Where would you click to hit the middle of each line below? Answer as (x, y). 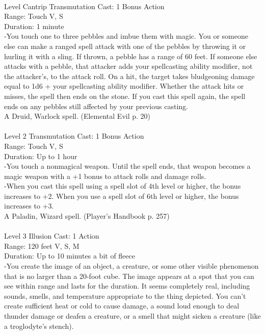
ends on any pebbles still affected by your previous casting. (96, 106)
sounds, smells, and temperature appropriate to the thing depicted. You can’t (125, 295)
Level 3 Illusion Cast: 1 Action (52, 236)
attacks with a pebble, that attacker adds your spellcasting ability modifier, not (128, 66)
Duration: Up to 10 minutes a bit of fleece (70, 256)
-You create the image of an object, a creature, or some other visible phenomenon (131, 266)
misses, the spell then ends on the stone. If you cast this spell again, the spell (125, 96)
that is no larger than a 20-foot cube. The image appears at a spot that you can (129, 276)
